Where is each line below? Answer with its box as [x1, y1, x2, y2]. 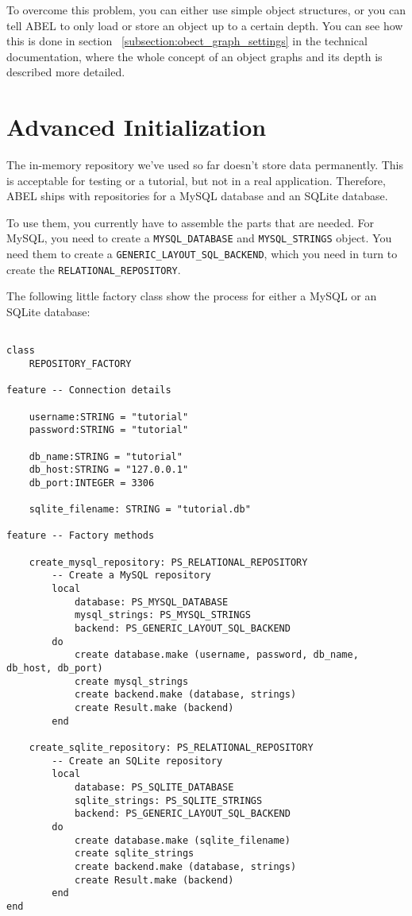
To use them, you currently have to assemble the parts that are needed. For [6, 214, 375, 230]
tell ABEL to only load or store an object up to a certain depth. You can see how [6, 17, 403, 33]
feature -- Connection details [6, 385, 171, 396]
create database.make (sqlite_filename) [74, 834, 291, 846]
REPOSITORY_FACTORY [29, 358, 132, 369]
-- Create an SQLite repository [52, 755, 223, 767]
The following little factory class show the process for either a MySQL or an [6, 288, 377, 304]
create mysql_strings [74, 675, 189, 687]
